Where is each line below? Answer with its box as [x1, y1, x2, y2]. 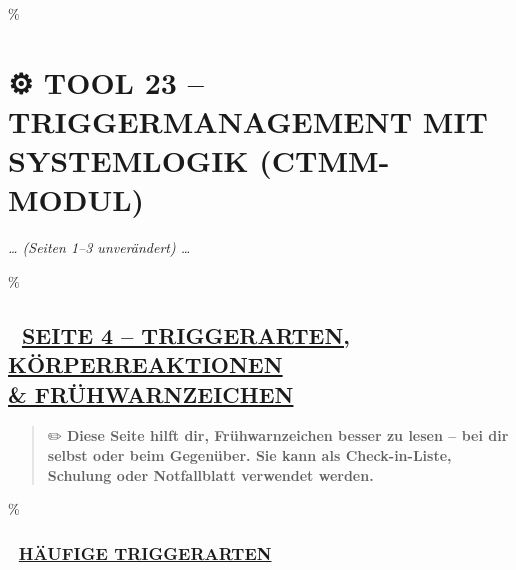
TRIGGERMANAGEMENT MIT [8, 100, 489, 141]
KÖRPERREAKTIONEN [8, 349, 283, 380]
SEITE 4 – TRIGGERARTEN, [21, 319, 351, 350]
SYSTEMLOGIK [8, 140, 249, 181]
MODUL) [8, 179, 145, 220]
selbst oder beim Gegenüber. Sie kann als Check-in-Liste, [47, 445, 452, 466]
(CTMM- [259, 140, 390, 181]
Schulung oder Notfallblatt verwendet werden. [47, 464, 374, 485]
